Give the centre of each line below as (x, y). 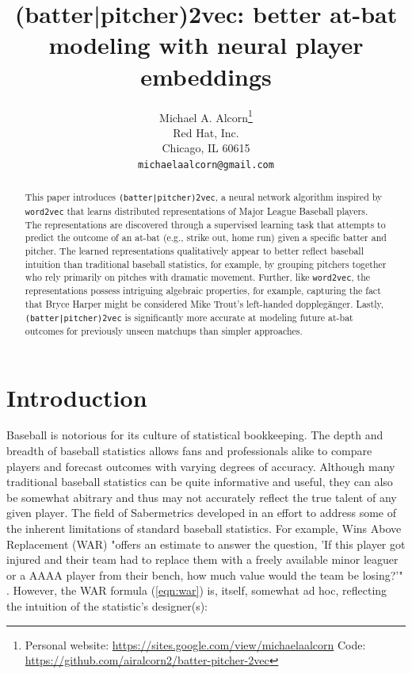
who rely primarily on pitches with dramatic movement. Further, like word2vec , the (198, 277)
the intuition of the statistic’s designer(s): (107, 606)
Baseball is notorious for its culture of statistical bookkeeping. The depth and (195, 435)
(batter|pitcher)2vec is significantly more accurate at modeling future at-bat (189, 317)
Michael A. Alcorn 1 (206, 116)
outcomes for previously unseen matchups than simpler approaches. (164, 330)
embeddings (206, 76)
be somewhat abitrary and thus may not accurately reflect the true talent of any (202, 497)
